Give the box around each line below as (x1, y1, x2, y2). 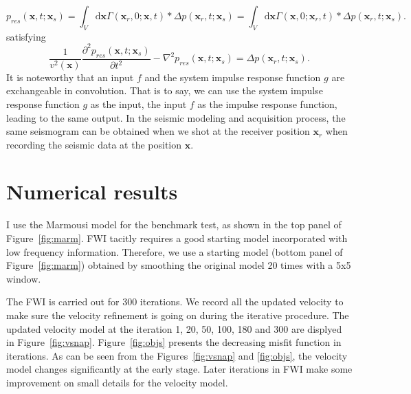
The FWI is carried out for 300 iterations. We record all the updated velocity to (6, 294, 344, 309)
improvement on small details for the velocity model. (6, 375, 228, 389)
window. (6, 271, 41, 285)
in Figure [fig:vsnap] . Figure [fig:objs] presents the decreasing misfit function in (6, 335, 342, 349)
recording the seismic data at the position (6, 137, 182, 151)
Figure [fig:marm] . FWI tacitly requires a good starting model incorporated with (6, 231, 348, 245)
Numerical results (6, 177, 178, 206)
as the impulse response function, (197, 96, 337, 111)
